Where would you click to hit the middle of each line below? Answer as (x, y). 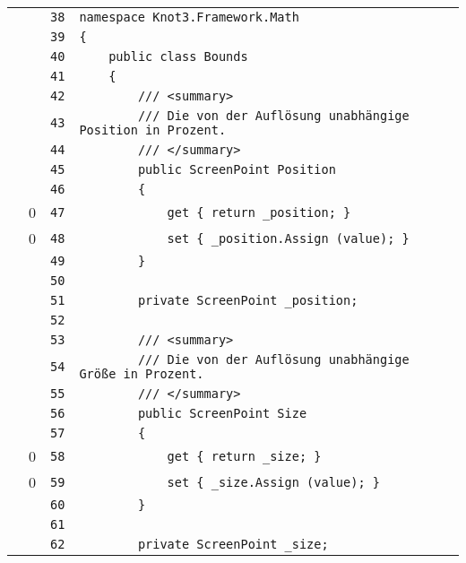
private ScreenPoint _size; (233, 544)
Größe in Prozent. (142, 374)
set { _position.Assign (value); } (288, 238)
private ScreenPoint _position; (248, 300)
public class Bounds (178, 56)
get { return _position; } (259, 212)
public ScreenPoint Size (222, 413)
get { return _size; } (244, 456)
